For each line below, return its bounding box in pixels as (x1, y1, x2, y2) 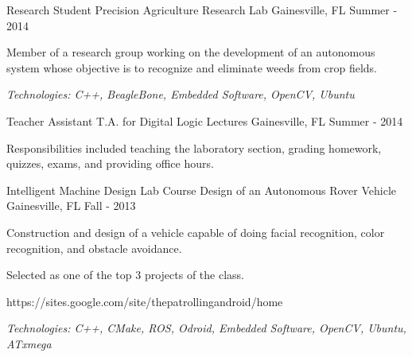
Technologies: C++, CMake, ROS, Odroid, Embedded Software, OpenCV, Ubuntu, (6, 320, 406, 336)
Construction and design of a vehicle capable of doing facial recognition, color (6, 223, 385, 240)
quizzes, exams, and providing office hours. (6, 155, 214, 172)
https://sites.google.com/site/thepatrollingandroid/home (6, 293, 283, 309)
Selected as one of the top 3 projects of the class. (6, 266, 244, 283)
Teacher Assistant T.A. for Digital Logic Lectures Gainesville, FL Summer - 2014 (6, 112, 403, 129)
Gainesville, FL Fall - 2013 (6, 197, 136, 214)
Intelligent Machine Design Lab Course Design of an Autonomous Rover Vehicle (6, 181, 396, 198)
